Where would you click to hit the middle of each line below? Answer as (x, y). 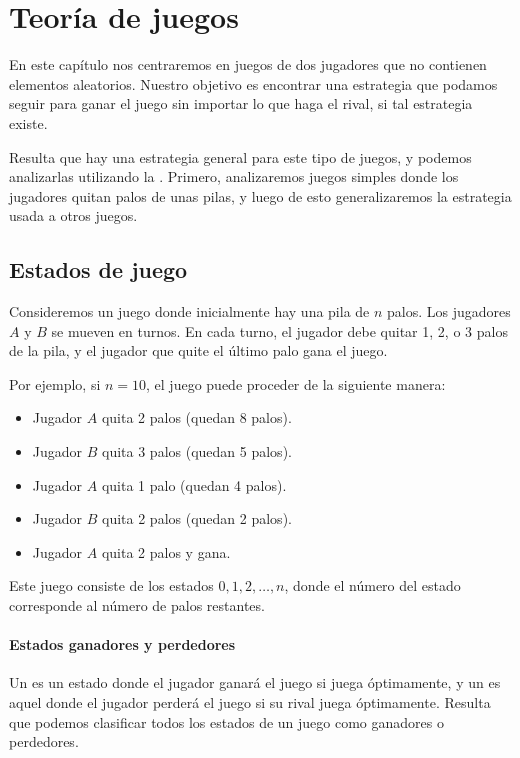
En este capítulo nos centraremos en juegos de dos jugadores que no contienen (248, 64)
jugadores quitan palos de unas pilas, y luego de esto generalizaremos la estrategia (260, 195)
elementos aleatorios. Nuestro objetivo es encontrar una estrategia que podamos (253, 83)
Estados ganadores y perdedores (122, 644)
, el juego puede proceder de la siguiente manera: (296, 383)
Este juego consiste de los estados (111, 585)
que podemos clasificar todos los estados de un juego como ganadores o (226, 721)
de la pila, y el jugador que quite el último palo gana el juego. (198, 350)
